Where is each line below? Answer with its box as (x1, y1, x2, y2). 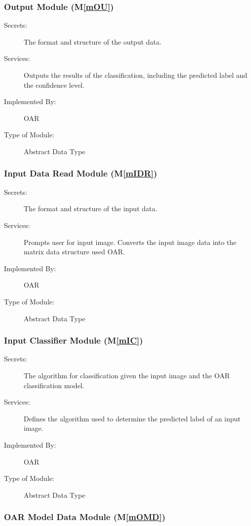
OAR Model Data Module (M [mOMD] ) (4, 511, 166, 523)
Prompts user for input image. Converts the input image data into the (24, 236, 237, 247)
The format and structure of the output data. (24, 36, 162, 47)
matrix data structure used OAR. (24, 246, 125, 257)
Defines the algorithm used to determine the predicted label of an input (24, 413, 241, 423)
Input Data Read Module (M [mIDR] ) (4, 167, 158, 179)
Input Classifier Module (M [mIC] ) (4, 334, 143, 347)
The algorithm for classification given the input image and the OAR (24, 370, 230, 380)
